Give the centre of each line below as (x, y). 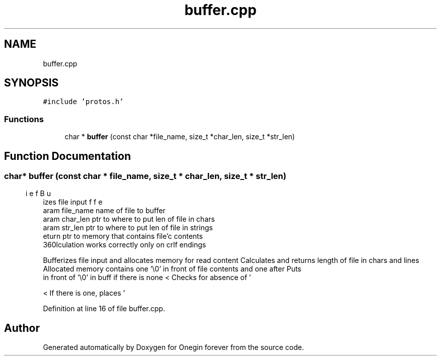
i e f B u (38, 194)
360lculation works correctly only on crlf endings (125, 245)
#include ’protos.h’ (83, 102)
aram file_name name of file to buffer (104, 211)
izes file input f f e (73, 202)
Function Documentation (67, 156)
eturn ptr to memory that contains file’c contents (123, 236)
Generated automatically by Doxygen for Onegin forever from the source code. (173, 347)
